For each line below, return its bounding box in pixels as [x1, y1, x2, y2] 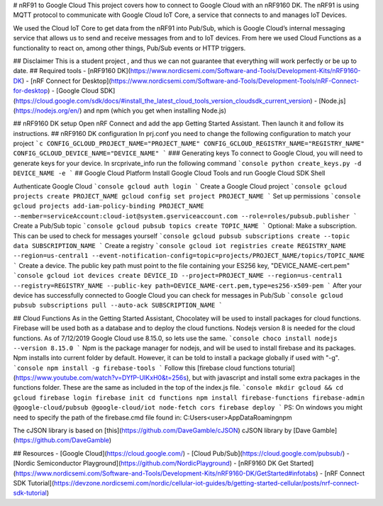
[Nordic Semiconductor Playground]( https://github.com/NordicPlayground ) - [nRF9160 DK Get [13, 459, 289, 468]
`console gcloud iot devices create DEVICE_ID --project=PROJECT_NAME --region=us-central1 [13, 271, 343, 280]
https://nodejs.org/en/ [15, 106, 80, 115]
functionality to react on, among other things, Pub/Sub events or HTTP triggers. [13, 43, 246, 52]
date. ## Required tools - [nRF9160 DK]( [13, 67, 131, 75]
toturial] [272, 364, 296, 372]
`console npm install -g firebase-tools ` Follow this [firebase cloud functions [13, 364, 271, 372]
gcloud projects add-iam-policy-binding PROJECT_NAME [13, 202, 204, 210]
